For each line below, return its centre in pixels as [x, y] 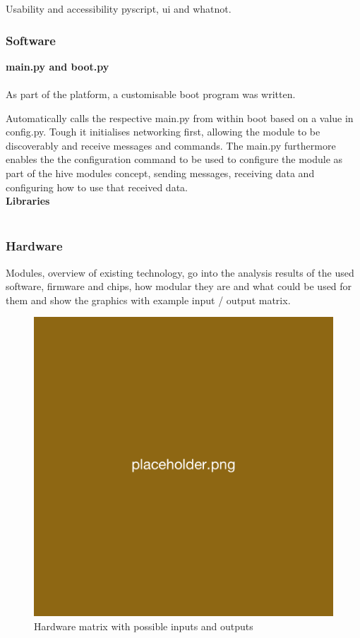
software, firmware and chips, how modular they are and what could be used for [179, 286]
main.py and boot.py [58, 66]
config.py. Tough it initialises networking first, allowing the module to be [163, 132]
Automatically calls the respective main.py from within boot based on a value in [180, 118]
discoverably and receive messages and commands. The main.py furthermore [171, 145]
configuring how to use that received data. [97, 187]
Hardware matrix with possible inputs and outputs [144, 626]
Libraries [28, 201]
